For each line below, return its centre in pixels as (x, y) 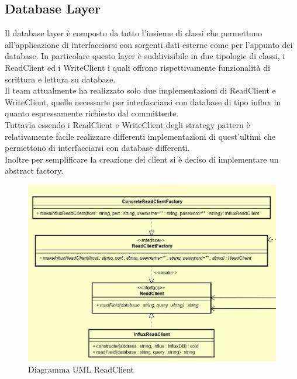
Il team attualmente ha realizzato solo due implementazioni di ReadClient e (140, 90)
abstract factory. (34, 170)
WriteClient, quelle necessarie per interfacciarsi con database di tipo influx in (143, 101)
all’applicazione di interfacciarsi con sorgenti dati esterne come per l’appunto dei (149, 44)
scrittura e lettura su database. (60, 79)
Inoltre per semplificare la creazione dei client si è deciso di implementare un (142, 159)
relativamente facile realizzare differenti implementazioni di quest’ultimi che (140, 136)
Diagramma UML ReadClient (81, 369)
